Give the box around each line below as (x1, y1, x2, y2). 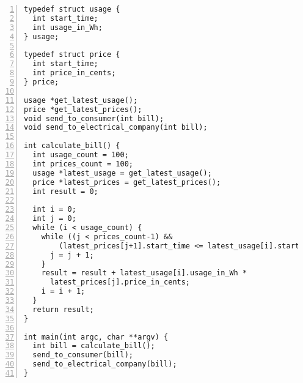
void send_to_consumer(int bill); (24, 114, 164, 123)
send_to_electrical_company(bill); (32, 360, 177, 369)
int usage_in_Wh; (32, 23, 103, 32)
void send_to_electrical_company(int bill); (24, 123, 208, 132)
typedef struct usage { (24, 5, 120, 13)
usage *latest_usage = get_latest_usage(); (32, 168, 212, 177)
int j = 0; (32, 214, 76, 223)
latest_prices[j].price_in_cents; (49, 278, 191, 287)
